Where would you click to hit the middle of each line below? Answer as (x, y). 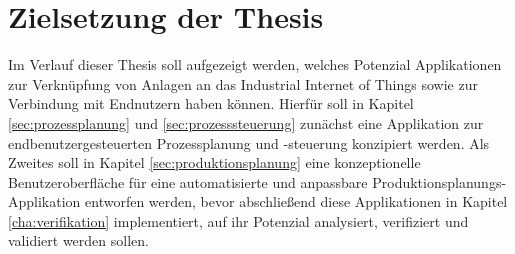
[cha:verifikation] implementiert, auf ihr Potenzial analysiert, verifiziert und (238, 220)
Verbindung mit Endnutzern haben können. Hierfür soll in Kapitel (211, 103)
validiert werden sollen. (78, 240)
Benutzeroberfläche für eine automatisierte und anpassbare (188, 181)
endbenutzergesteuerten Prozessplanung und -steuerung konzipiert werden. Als (249, 142)
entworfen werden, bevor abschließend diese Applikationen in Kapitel (296, 201)
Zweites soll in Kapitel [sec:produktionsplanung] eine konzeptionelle (214, 162)
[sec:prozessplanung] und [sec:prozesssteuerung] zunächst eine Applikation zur (246, 122)
